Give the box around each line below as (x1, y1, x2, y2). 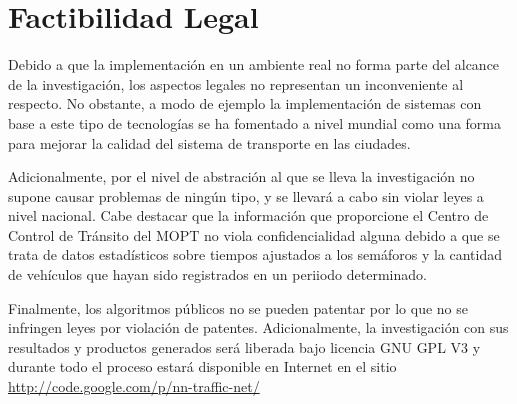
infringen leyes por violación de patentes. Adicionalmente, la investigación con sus (8, 317, 509, 338)
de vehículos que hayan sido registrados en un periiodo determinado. (8, 264, 427, 285)
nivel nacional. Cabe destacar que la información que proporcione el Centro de (8, 205, 489, 226)
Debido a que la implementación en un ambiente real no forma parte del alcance (8, 54, 500, 75)
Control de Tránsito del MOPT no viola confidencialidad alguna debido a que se (8, 224, 500, 245)
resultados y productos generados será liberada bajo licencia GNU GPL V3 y (8, 336, 481, 357)
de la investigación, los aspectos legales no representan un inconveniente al (8, 73, 464, 94)
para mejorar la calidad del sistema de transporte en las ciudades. (8, 132, 411, 153)
